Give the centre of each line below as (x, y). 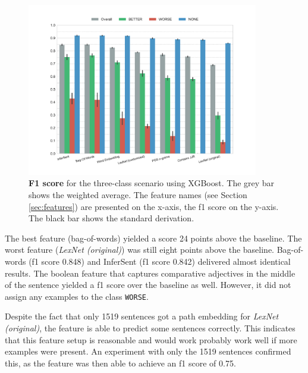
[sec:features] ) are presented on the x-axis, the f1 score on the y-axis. (154, 206)
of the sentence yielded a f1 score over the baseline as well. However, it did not (148, 285)
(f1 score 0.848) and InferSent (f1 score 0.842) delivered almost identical (160, 261)
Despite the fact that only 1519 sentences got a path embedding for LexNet (142, 316)
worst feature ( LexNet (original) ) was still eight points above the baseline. (140, 250)
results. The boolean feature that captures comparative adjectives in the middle (150, 273)
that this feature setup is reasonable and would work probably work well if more (151, 339)
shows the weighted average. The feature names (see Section (138, 195)
